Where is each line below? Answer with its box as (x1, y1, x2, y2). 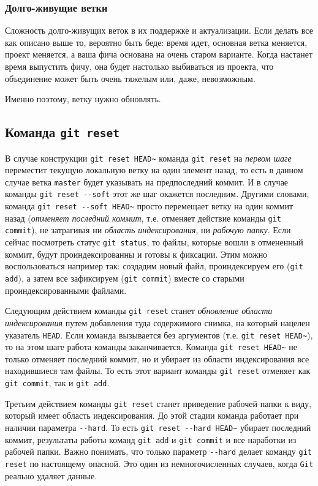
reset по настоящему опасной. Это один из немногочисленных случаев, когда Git (5, 457, 314, 469)
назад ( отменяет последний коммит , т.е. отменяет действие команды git (5, 211, 281, 224)
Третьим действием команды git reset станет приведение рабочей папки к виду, (5, 397, 312, 409)
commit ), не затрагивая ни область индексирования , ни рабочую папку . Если (5, 223, 291, 236)
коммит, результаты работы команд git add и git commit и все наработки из (5, 433, 297, 446)
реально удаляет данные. (5, 469, 97, 482)
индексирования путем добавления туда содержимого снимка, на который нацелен (5, 316, 310, 329)
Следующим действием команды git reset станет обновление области (5, 304, 273, 317)
